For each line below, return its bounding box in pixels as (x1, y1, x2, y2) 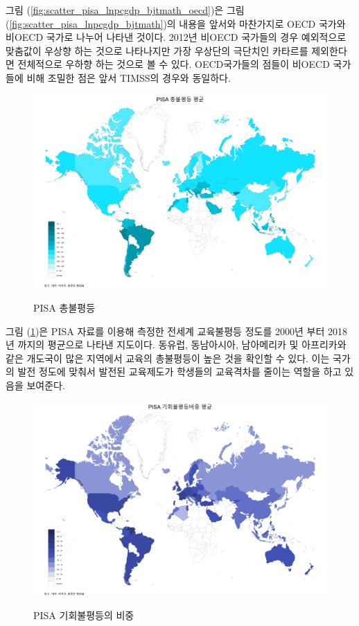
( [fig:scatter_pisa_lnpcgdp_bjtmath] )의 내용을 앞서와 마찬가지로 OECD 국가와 (6, 16, 346, 30)
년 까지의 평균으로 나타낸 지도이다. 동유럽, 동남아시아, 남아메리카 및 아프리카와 (6, 337, 347, 352)
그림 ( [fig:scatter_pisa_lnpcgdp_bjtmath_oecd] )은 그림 (6, 3, 245, 17)
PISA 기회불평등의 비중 (33, 608, 134, 623)
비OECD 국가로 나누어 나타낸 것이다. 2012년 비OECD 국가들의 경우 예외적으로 (6, 30, 347, 44)
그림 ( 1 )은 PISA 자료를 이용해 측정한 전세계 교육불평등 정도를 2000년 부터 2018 (6, 323, 347, 338)
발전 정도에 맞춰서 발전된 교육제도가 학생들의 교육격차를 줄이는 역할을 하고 (17, 364, 342, 379)
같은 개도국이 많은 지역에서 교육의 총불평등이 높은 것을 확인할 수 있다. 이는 (6, 350, 330, 365)
